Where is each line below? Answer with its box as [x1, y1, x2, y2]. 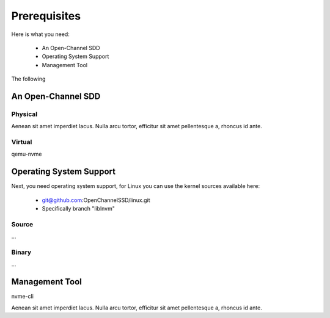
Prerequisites [11, 9, 81, 23]
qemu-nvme [11, 150, 42, 158]
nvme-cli [11, 293, 34, 300]
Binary [11, 248, 32, 256]
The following [11, 75, 46, 82]
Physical [11, 110, 38, 118]
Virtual [11, 138, 32, 146]
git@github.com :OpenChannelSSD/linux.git [42, 196, 150, 204]
